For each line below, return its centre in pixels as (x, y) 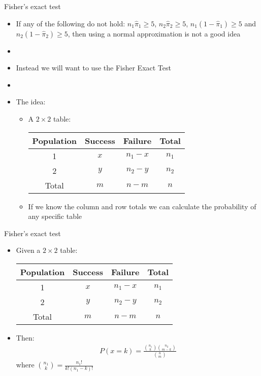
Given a (28, 250)
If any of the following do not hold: (71, 23)
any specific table (55, 216)
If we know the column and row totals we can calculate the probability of (142, 206)
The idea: (31, 102)
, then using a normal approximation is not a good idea (154, 33)
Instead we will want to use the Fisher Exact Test (93, 68)
